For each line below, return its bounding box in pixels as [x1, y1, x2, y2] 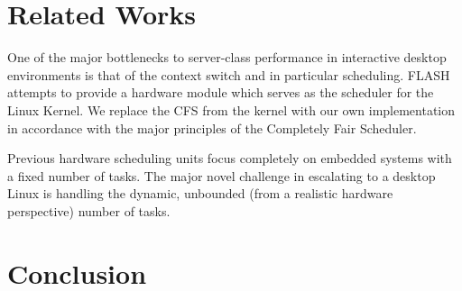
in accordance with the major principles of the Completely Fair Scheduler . [7, 118, 417, 137]
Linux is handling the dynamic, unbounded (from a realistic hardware [7, 184, 393, 203]
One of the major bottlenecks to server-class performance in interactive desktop [7, 48, 447, 67]
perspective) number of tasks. [7, 201, 171, 220]
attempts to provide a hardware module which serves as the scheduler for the [7, 83, 434, 102]
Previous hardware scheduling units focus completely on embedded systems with [7, 149, 452, 168]
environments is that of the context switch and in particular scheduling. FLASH [7, 65, 450, 84]
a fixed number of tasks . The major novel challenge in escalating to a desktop [7, 166, 436, 185]
